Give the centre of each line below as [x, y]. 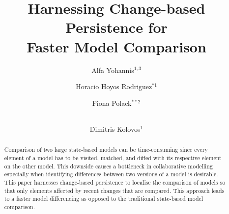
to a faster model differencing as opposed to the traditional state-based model [104, 199]
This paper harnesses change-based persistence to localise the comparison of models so [115, 182]
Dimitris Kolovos [115, 129]
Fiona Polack [112, 103]
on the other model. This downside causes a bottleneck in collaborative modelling [108, 166]
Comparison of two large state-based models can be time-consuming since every [106, 150]
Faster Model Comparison [116, 46]
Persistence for [116, 27]
